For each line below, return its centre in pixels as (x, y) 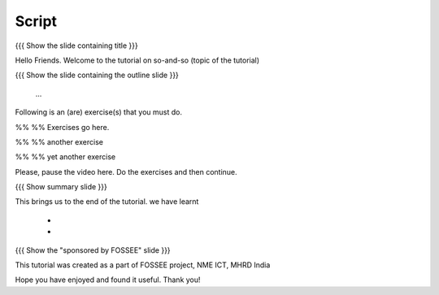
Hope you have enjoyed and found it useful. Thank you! (108, 280)
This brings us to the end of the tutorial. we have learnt (107, 202)
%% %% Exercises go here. (62, 127)
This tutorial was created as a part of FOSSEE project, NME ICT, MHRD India (143, 265)
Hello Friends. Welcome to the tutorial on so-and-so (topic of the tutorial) (137, 60)
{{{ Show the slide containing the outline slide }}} (97, 75)
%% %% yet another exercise (65, 157)
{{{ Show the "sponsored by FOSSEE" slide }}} (93, 250)
